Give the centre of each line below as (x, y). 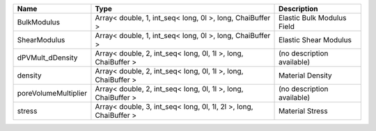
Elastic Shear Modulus (315, 40)
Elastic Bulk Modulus (313, 18)
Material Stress (303, 111)
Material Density (305, 75)
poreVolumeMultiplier (52, 93)
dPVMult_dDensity (47, 58)
